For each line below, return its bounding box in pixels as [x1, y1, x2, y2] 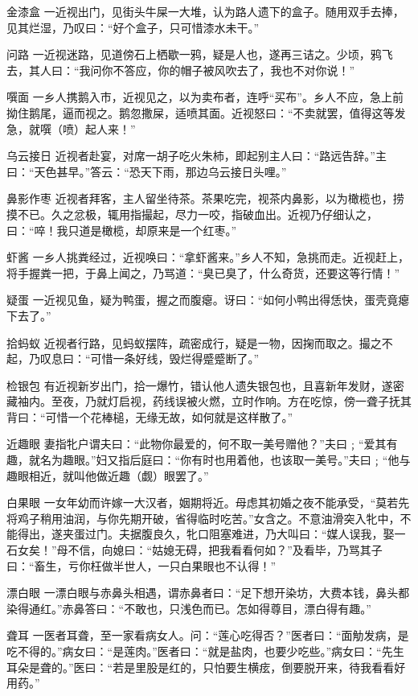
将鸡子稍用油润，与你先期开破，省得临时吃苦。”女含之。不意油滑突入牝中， [6, 509, 400, 526]
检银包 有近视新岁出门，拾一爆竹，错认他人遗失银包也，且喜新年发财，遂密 [6, 377, 404, 393]
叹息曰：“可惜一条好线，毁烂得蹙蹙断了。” [39, 350, 260, 367]
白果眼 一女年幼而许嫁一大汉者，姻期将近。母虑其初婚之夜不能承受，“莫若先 [6, 494, 410, 511]
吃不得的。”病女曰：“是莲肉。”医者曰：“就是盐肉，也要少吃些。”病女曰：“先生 [6, 643, 404, 659]
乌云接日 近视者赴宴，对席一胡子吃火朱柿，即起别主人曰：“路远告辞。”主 [6, 147, 387, 164]
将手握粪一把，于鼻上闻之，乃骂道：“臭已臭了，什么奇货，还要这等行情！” [6, 264, 400, 281]
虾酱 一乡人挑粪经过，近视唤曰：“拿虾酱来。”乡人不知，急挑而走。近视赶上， [6, 249, 409, 266]
